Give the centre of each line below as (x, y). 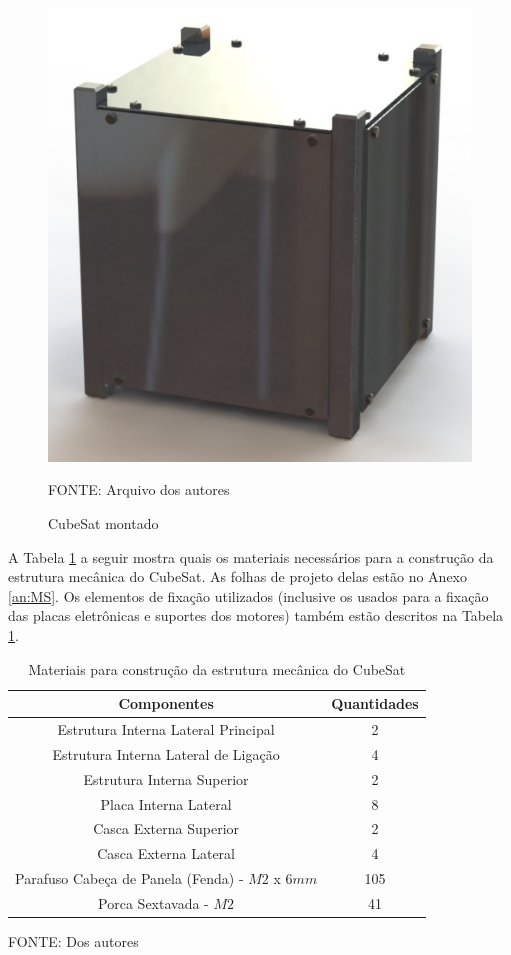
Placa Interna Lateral (166, 803)
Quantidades (375, 703)
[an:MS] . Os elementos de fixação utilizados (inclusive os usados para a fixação (248, 595)
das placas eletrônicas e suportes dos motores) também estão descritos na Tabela (256, 615)
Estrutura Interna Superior (166, 778)
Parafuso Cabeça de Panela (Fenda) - (129, 878)
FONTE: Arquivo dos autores (139, 489)
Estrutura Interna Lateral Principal (166, 729)
